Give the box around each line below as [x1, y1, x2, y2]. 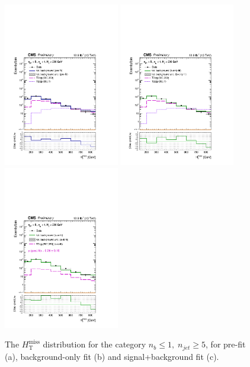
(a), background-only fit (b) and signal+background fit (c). [5, 350, 219, 362]
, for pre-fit [206, 338, 246, 350]
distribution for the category [43, 338, 146, 350]
